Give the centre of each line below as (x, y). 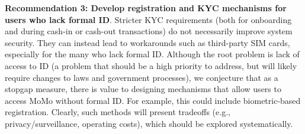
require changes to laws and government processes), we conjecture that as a (142, 77)
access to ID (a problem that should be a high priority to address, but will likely (151, 65)
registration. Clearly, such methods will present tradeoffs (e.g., (118, 112)
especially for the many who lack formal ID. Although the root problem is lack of (152, 54)
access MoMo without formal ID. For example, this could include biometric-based (153, 100)
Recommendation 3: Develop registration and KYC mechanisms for (146, 8)
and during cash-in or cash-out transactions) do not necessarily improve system (149, 31)
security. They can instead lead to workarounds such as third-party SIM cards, (147, 42)
